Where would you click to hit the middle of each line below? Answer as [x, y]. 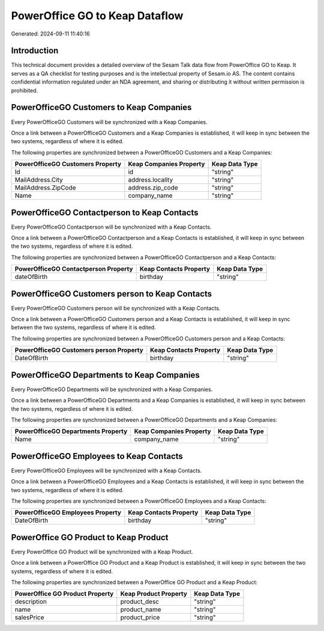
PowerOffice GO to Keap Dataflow [97, 16]
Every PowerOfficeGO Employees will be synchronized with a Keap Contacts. [106, 470]
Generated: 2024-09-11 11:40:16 [50, 34]
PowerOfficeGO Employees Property [68, 512]
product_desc [139, 602]
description [31, 602]
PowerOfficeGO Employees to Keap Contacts [97, 456]
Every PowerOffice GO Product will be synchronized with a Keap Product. [102, 552]
